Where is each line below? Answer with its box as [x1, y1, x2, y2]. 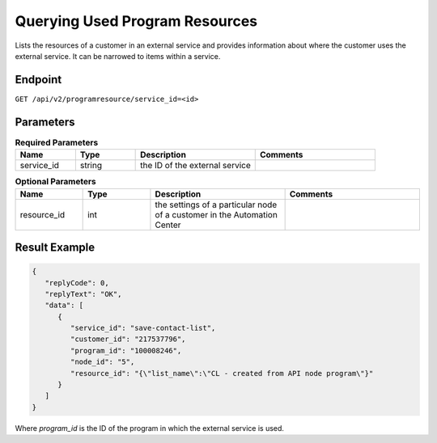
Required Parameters [15, 137, 99, 148]
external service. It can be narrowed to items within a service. [15, 51, 221, 61]
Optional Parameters [15, 176, 96, 188]
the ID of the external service [140, 160, 251, 171]
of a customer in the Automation [155, 209, 278, 220]
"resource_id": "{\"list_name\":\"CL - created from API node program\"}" [70, 369, 374, 378]
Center [155, 219, 181, 230]
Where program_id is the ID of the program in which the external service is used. [15, 423, 285, 432]
